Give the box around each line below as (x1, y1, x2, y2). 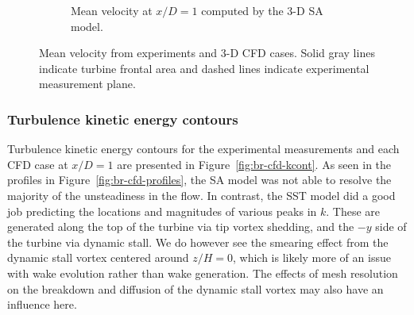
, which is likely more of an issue (232, 249, 391, 266)
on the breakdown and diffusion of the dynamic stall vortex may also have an (7, 280, 384, 297)
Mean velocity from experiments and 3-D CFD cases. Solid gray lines (39, 44, 375, 61)
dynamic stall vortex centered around (7, 249, 189, 266)
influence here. (7, 296, 77, 313)
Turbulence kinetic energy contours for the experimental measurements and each (7, 140, 400, 157)
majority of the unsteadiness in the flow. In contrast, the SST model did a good (7, 186, 396, 203)
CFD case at (7, 156, 68, 172)
